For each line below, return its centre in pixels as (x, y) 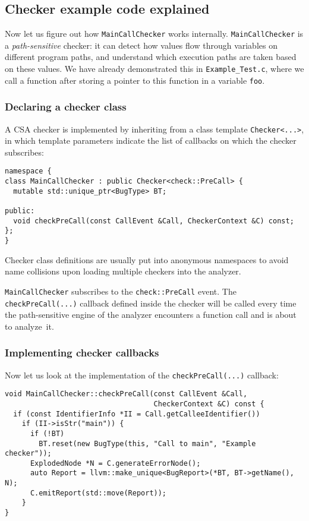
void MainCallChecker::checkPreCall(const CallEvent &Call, (126, 394)
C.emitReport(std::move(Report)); (98, 493)
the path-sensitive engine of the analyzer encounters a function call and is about (151, 315)
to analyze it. (29, 326)
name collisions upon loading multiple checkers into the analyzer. (123, 271)
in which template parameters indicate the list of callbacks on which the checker (151, 140)
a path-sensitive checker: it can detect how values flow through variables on (141, 45)
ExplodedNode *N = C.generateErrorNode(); (115, 463)
